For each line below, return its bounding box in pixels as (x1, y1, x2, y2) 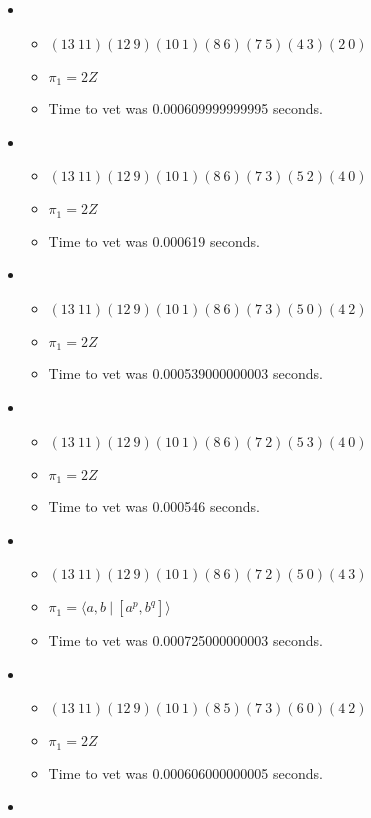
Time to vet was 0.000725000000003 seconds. (48, 630, 323, 651)
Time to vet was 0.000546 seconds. (48, 495, 260, 516)
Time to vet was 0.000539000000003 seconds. (48, 363, 323, 384)
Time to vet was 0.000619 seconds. (48, 230, 260, 251)
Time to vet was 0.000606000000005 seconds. (48, 762, 323, 783)
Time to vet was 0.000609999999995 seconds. (48, 98, 323, 119)
